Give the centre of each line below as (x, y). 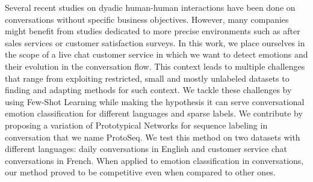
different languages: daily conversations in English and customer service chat (146, 149)
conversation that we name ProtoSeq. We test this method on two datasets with (153, 137)
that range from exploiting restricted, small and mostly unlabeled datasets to (147, 78)
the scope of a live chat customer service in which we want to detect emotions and (156, 54)
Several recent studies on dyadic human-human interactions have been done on (150, 7)
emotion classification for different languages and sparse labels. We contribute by (154, 113)
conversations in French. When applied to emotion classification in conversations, (154, 160)
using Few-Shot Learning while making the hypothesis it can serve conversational (155, 101)
